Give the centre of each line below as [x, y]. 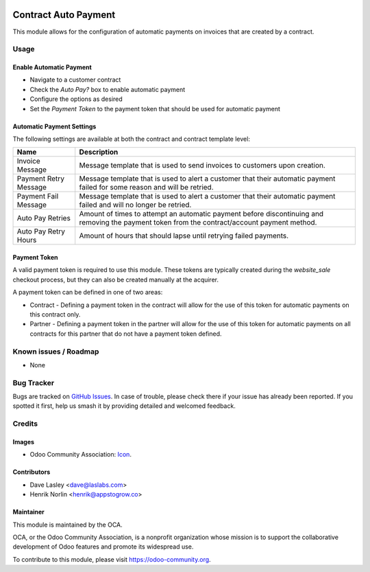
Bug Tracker [34, 382]
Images [23, 442]
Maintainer [28, 512]
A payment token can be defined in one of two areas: [88, 293]
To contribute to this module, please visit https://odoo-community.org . [112, 559]
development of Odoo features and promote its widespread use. [103, 547]
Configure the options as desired [76, 99]
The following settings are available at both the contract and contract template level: [131, 139]
